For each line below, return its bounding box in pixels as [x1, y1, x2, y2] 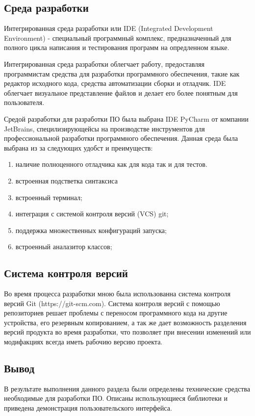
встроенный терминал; [15, 192, 82, 202]
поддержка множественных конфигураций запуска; [15, 225, 167, 235]
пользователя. [4, 97, 45, 107]
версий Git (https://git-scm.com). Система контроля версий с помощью [4, 298, 220, 308]
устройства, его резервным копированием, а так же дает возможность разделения [4, 317, 247, 327]
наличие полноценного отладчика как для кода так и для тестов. [15, 159, 207, 169]
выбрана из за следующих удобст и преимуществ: [4, 142, 153, 153]
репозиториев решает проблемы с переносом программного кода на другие [4, 308, 228, 318]
